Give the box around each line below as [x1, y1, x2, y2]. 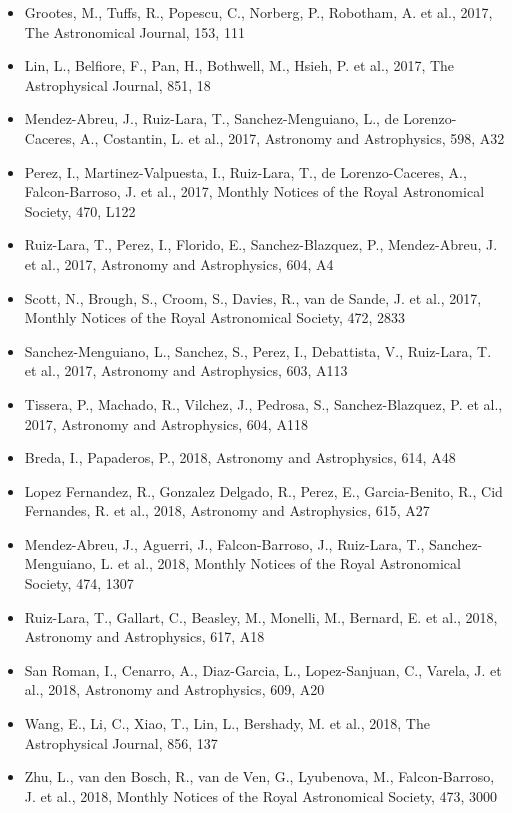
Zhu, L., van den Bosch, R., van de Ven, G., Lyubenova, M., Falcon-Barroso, [24, 766, 495, 787]
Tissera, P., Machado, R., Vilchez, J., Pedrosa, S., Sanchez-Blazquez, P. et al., [24, 393, 503, 414]
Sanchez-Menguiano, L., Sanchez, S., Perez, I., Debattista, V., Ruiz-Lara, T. [24, 340, 492, 361]
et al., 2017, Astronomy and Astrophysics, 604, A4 [24, 253, 334, 274]
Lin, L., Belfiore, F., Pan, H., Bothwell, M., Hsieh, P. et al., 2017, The [24, 55, 455, 76]
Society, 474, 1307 [24, 573, 134, 594]
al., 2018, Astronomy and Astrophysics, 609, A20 [24, 679, 325, 700]
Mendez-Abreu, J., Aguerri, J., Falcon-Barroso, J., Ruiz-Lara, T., [24, 533, 425, 554]
